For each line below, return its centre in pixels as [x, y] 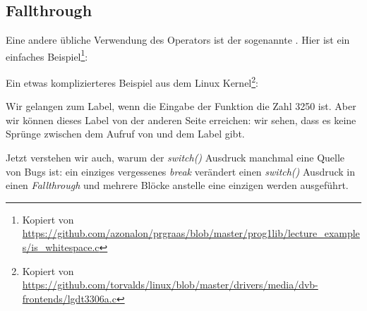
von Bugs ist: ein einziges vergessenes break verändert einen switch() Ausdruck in [181, 171]
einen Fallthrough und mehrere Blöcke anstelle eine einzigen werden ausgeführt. [177, 185]
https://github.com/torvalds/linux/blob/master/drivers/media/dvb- [170, 285]
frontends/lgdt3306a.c [69, 298]
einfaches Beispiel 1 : [47, 55]
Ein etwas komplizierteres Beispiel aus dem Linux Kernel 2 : [132, 81]
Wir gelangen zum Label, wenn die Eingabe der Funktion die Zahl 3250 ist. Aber [181, 106]
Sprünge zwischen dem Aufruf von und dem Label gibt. [125, 134]
